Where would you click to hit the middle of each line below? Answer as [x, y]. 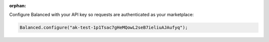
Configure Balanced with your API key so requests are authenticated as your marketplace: [102, 15]
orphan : [18, 6]
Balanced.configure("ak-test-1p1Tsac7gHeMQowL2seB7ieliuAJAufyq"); [104, 28]
